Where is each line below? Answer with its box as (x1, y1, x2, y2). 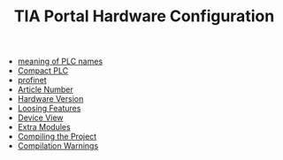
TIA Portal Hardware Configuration (13, 6, 275, 27)
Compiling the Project (17, 131, 97, 142)
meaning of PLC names (17, 56, 103, 67)
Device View (17, 112, 64, 123)
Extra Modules (17, 122, 71, 133)
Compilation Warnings (17, 141, 99, 151)
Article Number (17, 84, 73, 95)
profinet (17, 75, 47, 86)
